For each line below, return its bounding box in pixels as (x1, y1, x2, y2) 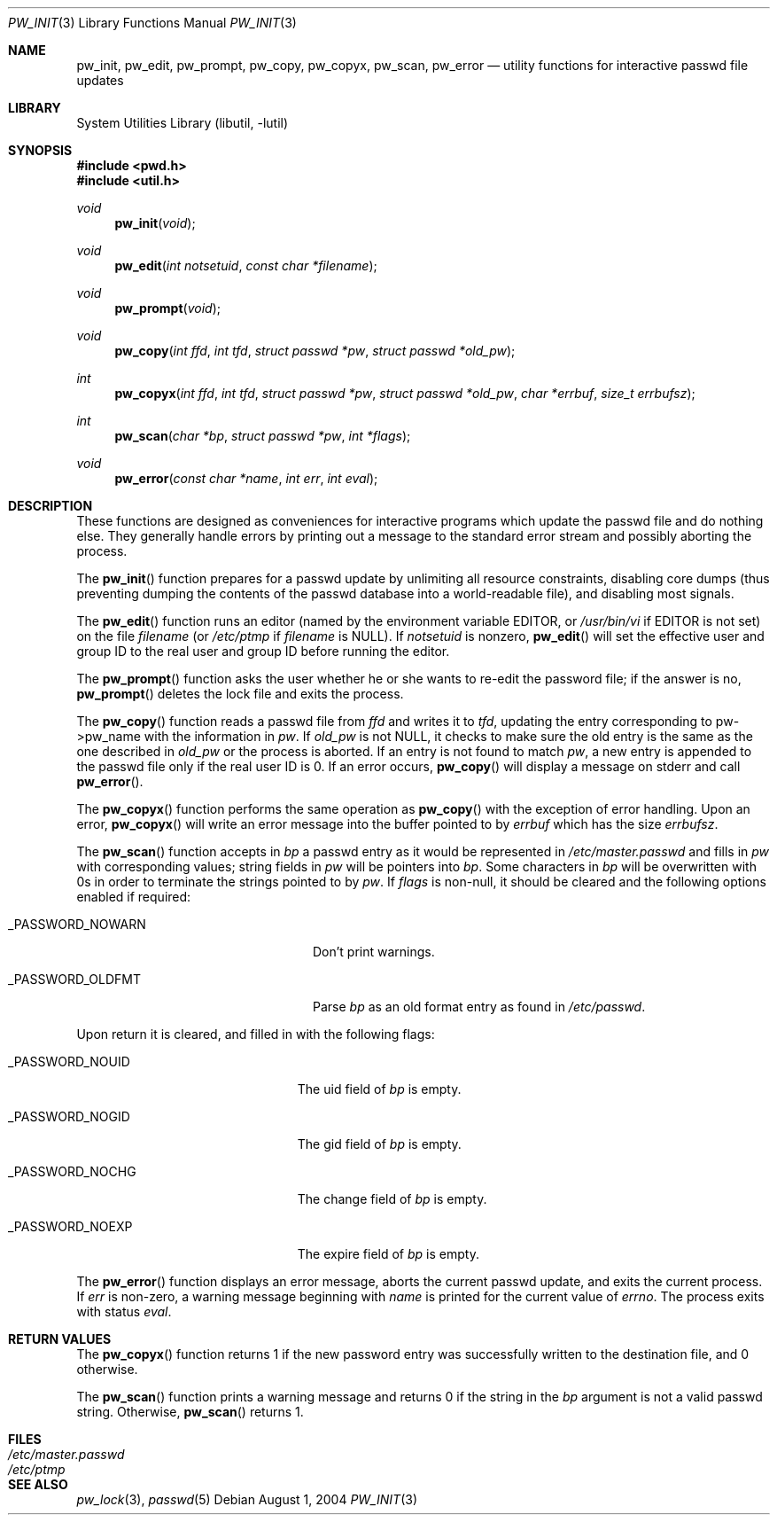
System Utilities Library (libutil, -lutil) (76, 115, 289, 130)
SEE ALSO (8, 1477, 68, 1492)
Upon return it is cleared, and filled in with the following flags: (76, 1026, 435, 1042)
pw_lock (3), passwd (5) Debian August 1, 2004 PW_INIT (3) (76, 1492, 418, 1507)
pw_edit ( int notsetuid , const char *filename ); (114, 258, 377, 273)
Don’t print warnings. (313, 944, 435, 959)
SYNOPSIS (8, 143, 73, 158)
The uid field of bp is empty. (297, 1081, 462, 1097)
